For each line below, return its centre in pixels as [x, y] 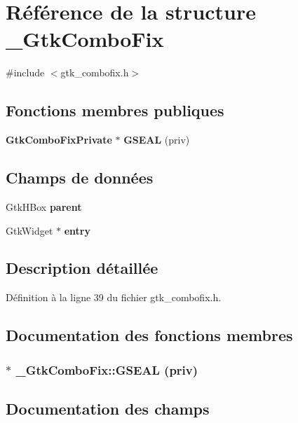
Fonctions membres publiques [115, 110]
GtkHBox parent [44, 206]
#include [25, 72]
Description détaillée [82, 268]
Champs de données [80, 178]
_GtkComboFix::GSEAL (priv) [107, 369]
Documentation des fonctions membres [149, 335]
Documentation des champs [108, 408]
